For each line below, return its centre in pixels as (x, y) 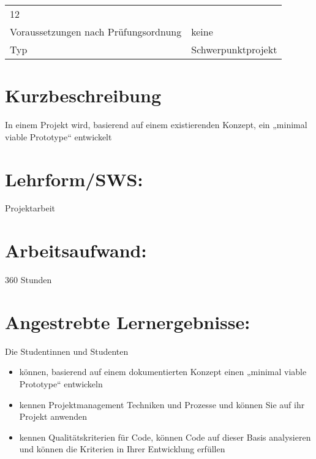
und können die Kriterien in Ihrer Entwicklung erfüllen (122, 449)
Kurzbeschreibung (83, 95)
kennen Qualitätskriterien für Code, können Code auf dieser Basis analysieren (165, 437)
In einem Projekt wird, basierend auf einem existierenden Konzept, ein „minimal (156, 125)
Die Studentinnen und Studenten (67, 351)
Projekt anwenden (53, 416)
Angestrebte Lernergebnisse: (128, 321)
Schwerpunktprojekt (234, 49)
